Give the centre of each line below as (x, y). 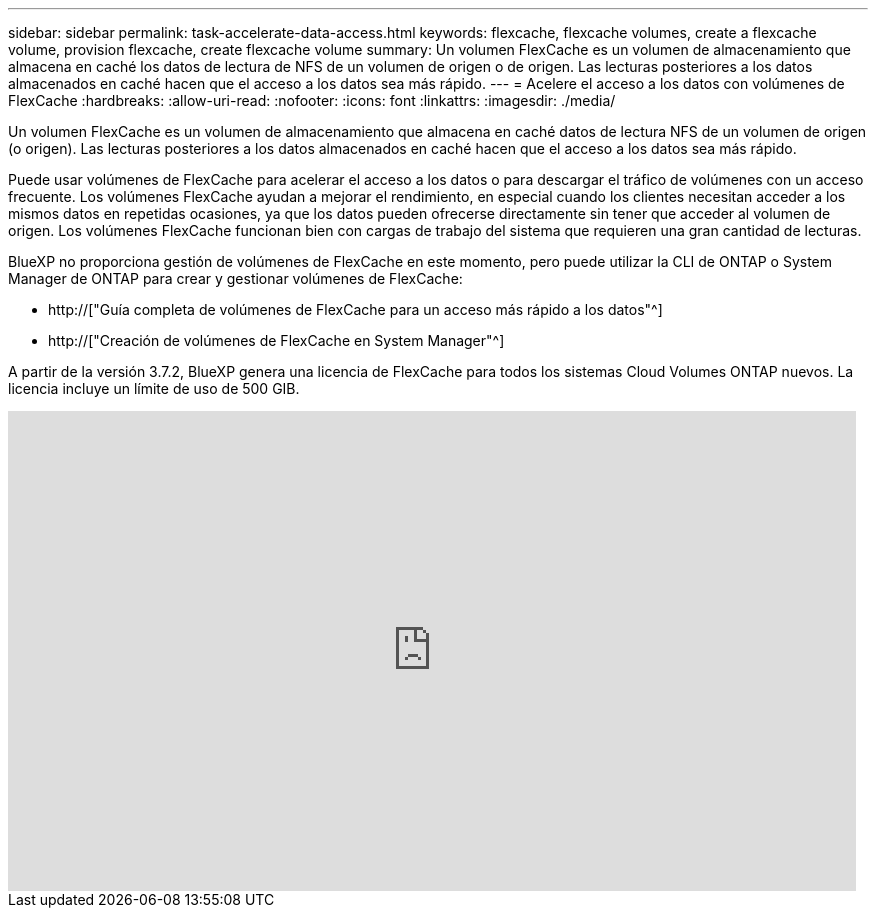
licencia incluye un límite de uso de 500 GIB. (154, 388)
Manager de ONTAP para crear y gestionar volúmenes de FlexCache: (235, 278)
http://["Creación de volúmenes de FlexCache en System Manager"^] (276, 340)
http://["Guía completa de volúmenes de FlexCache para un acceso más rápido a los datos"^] (355, 309)
